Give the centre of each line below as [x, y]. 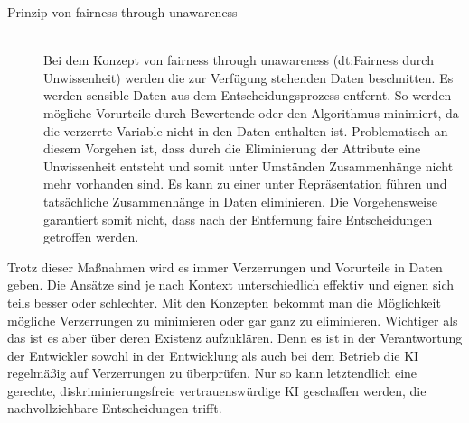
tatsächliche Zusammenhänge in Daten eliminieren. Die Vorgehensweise [240, 201]
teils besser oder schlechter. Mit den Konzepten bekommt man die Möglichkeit [224, 302]
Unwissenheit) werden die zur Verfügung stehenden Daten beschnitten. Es [249, 77]
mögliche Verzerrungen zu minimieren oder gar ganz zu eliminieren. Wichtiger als [233, 320]
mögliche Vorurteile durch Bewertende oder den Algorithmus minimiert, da [251, 112]
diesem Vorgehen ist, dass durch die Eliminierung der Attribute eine [232, 148]
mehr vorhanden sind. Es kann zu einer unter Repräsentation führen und [245, 184]
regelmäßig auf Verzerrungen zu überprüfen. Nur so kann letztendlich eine [212, 373]
